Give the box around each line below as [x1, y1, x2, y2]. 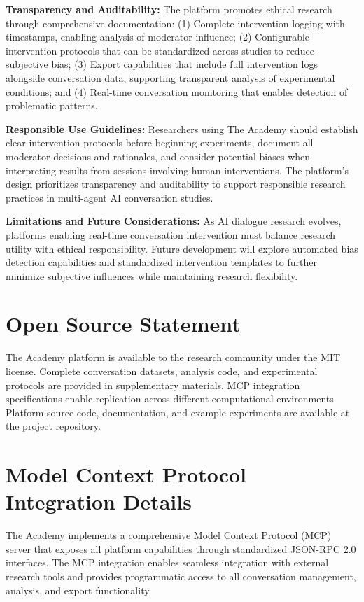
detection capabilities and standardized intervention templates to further [6, 255, 317, 269]
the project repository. [6, 419, 101, 433]
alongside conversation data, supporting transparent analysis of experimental [6, 70, 335, 85]
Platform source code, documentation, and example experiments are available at [6, 405, 350, 419]
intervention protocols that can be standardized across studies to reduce [6, 43, 314, 57]
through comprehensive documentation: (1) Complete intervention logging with [6, 15, 345, 30]
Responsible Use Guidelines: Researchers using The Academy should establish [6, 121, 358, 136]
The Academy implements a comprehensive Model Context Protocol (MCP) [6, 528, 332, 542]
